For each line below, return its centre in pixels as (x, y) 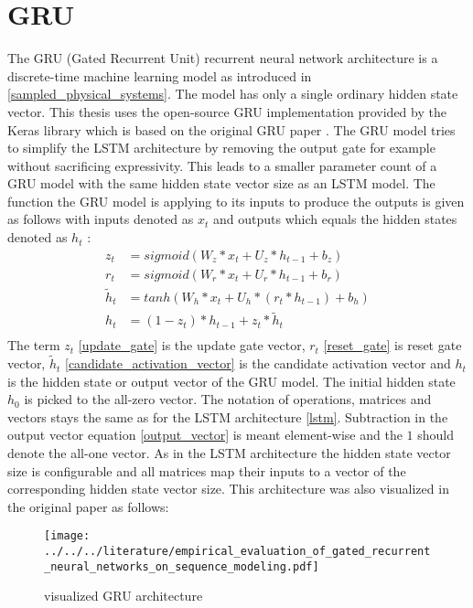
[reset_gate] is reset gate (392, 345)
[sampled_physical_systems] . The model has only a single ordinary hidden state (233, 94)
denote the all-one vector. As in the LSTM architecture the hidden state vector (229, 453)
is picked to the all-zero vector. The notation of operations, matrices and (228, 399)
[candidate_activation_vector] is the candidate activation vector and (258, 363)
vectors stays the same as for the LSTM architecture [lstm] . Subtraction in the (228, 416)
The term (34, 345)
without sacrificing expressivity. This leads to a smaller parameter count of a (222, 165)
